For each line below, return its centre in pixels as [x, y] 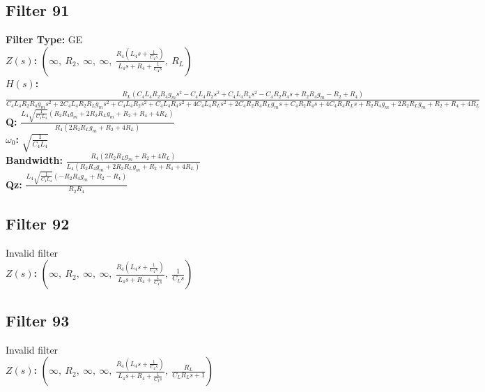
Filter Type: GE [44, 39]
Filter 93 [38, 320]
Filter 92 [38, 224]
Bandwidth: [34, 160]
